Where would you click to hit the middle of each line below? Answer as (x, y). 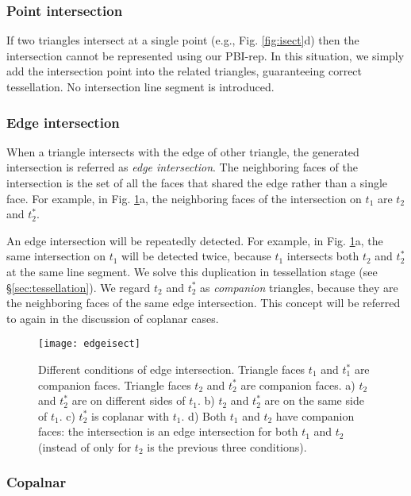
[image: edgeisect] (89, 344)
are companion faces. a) (298, 384)
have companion (315, 415)
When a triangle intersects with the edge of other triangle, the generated (183, 151)
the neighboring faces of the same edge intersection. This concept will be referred (204, 303)
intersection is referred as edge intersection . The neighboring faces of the (182, 167)
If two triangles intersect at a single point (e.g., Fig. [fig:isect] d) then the (183, 40)
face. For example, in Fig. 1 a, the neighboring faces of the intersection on (184, 198)
